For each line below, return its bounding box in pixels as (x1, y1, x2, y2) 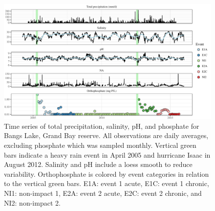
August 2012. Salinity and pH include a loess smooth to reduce (4, 159, 193, 169)
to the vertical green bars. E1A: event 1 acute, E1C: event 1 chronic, (4, 178, 209, 188)
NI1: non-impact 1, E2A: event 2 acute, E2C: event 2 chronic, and (4, 188, 202, 198)
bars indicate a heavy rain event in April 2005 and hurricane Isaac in (4, 149, 211, 160)
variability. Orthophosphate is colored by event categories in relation (4, 168, 209, 179)
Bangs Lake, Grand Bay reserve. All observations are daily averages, (4, 130, 209, 141)
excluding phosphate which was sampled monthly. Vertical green (4, 140, 196, 150)
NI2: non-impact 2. (4, 197, 61, 208)
